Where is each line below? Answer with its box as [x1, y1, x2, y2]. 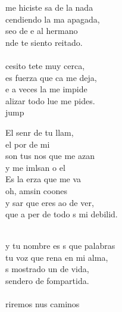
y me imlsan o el [5, 161, 65, 173]
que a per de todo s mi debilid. [5, 208, 118, 220]
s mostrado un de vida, [5, 263, 89, 275]
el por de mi [5, 138, 50, 150]
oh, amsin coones [5, 184, 67, 196]
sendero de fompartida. [5, 274, 89, 287]
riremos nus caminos [5, 298, 80, 310]
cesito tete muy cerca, [5, 59, 85, 71]
